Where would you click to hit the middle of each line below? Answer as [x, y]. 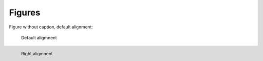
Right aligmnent [37, 54]
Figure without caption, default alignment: [51, 27]
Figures [25, 12]
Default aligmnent [39, 37]
